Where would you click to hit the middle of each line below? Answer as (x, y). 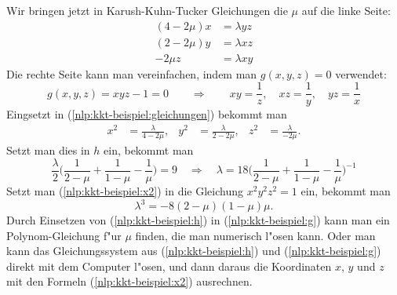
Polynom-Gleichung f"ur (64, 235)
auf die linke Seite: (346, 10)
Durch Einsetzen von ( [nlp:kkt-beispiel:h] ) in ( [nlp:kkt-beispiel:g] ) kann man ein (198, 220)
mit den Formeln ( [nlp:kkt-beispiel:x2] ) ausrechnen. (129, 281)
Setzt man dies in (48, 150)
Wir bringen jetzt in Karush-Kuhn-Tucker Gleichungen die (147, 10)
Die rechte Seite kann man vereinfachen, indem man (132, 73)
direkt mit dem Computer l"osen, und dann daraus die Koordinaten (169, 266)
